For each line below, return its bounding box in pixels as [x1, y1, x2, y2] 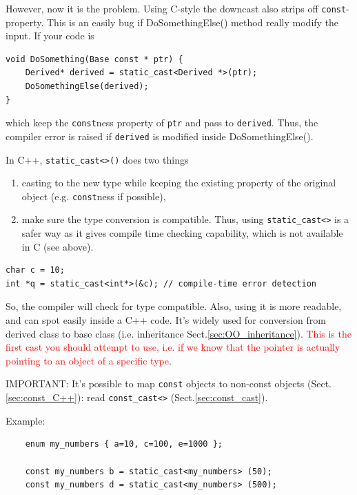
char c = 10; [6, 265, 65, 275]
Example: [6, 413, 45, 427]
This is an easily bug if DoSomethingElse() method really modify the [46, 14, 339, 29]
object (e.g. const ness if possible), [21, 188, 166, 203]
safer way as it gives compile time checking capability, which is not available [21, 226, 343, 240]
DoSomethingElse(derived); [25, 81, 149, 92]
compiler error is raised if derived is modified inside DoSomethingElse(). [6, 128, 314, 143]
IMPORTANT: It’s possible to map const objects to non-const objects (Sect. [6, 376, 331, 391]
